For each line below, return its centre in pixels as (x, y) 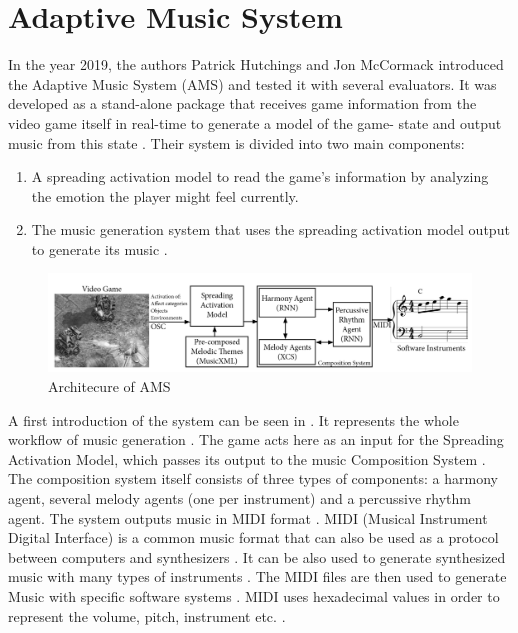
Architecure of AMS (109, 386)
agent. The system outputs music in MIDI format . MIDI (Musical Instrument (248, 517)
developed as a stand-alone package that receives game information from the (242, 103)
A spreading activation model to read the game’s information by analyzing (260, 176)
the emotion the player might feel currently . (165, 195)
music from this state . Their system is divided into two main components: (236, 142)
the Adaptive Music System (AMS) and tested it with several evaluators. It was (252, 83)
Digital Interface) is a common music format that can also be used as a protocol (253, 537)
